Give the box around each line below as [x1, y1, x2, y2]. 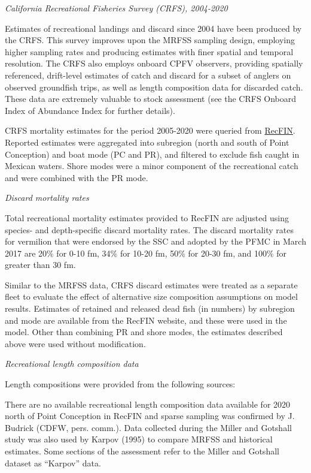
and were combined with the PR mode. [5, 171, 148, 183]
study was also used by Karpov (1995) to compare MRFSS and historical [5, 433, 273, 445]
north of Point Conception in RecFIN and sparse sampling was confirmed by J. [5, 409, 295, 422]
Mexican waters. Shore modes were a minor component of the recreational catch [5, 159, 298, 172]
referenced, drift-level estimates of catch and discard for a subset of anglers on [5, 68, 291, 81]
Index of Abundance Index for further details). [5, 104, 175, 116]
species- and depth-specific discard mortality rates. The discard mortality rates [5, 223, 294, 236]
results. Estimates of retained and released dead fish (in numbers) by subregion [5, 302, 295, 315]
